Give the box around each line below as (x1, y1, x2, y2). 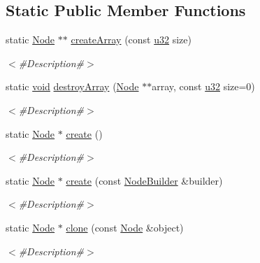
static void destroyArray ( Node (6, 79, 139, 94)
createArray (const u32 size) (71, 32, 192, 47)
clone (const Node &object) (66, 220, 184, 234)
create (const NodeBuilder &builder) (66, 173, 223, 187)
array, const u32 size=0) (152, 79, 255, 94)
